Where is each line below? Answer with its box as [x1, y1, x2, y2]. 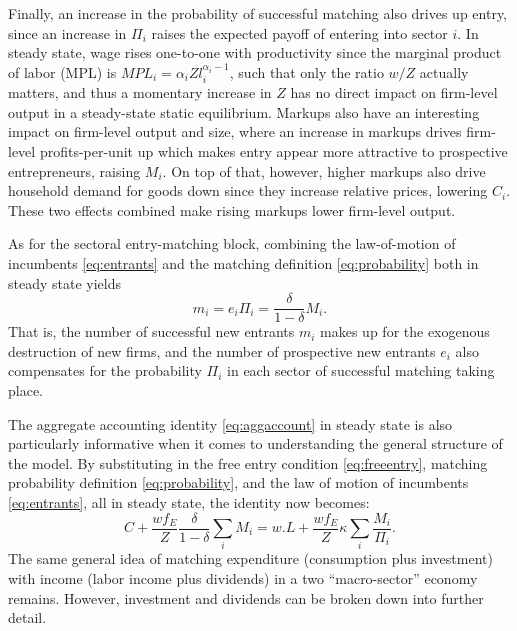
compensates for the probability [8, 360, 202, 381]
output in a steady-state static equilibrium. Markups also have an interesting [8, 101, 480, 122]
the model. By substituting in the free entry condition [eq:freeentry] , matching [8, 452, 488, 473]
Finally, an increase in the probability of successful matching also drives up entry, [8, 3, 508, 23]
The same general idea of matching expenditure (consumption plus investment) [8, 548, 493, 569]
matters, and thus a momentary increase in [8, 82, 272, 103]
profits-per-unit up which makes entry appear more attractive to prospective [39, 140, 508, 161]
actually [419, 61, 469, 82]
